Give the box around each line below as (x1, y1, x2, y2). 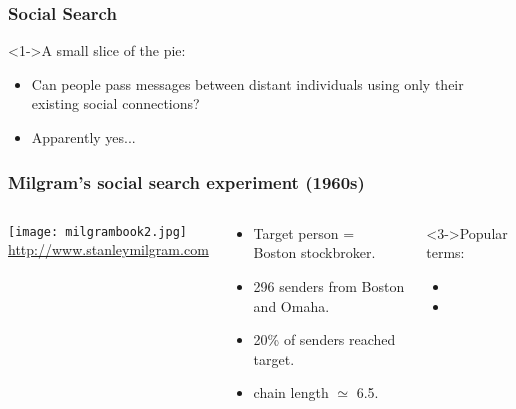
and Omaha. (253, 295, 330, 316)
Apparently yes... (31, 127, 136, 147)
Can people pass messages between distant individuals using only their (31, 73, 464, 94)
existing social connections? (31, 93, 200, 114)
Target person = (253, 222, 355, 243)
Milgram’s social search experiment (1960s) (8, 169, 365, 194)
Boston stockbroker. (253, 242, 376, 263)
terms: (426, 242, 465, 263)
